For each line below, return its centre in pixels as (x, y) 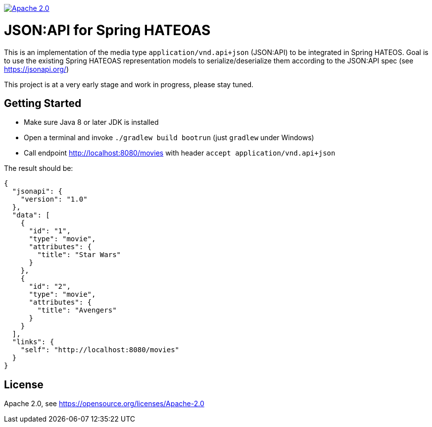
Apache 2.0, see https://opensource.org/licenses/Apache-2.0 (104, 404)
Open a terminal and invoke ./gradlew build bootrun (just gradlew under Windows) (169, 138)
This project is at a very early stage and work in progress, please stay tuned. (129, 84)
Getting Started (43, 103)
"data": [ (31, 215)
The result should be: (39, 168)
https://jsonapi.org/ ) (36, 69)
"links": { (33, 342)
